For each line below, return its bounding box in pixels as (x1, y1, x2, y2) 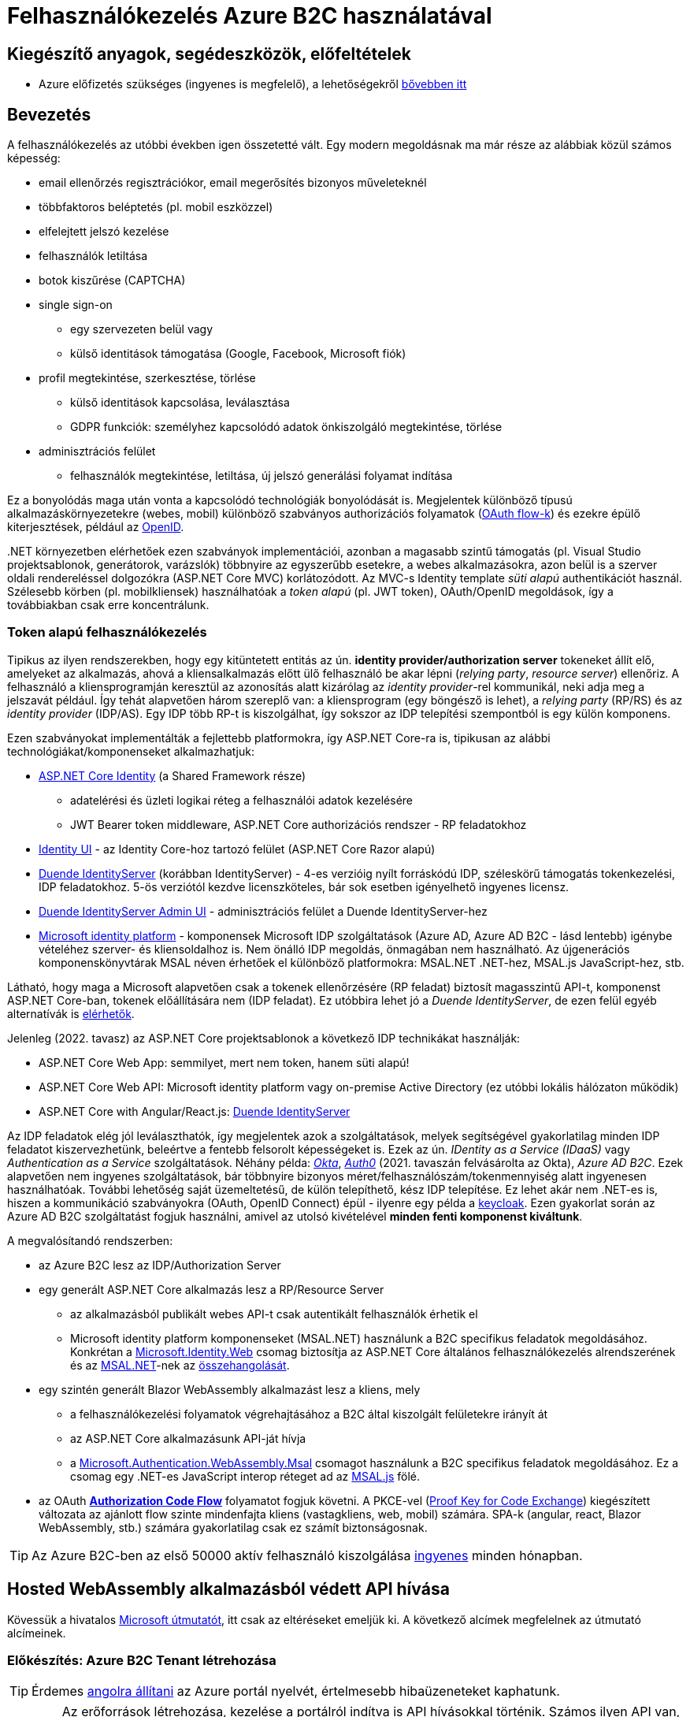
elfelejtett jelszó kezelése (39, 225, 169, 239)
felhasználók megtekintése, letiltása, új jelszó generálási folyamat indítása (70, 469, 453, 483)
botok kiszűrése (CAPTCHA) (39, 273, 186, 288)
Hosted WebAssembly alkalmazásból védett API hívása (7, 1579, 450, 1600)
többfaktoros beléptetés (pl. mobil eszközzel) (39, 200, 273, 214)
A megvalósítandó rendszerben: (7, 1233, 173, 1247)
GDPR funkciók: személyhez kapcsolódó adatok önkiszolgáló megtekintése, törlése (70, 420, 503, 434)
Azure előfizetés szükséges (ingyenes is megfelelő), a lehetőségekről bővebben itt (39, 77, 467, 91)
